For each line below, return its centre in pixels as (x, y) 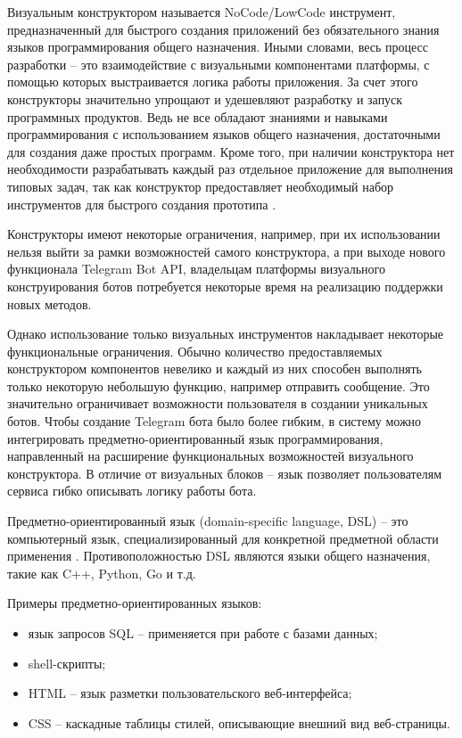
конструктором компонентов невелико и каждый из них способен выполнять (214, 369)
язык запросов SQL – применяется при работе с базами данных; (203, 633)
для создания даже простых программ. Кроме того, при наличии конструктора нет (231, 151)
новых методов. (49, 303)
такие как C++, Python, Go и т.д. (102, 573)
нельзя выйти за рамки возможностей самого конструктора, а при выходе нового (227, 251)
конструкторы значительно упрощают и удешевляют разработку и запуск (205, 98)
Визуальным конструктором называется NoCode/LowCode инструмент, (202, 12)
